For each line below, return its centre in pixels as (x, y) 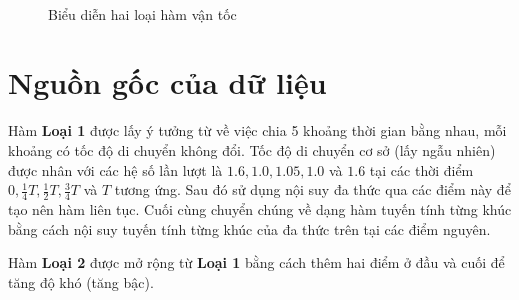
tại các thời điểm (421, 169)
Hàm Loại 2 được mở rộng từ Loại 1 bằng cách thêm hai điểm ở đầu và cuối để (256, 262)
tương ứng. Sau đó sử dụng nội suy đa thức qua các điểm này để (312, 189)
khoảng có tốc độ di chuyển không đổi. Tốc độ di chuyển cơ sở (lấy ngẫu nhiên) (252, 149)
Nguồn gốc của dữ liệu (167, 82)
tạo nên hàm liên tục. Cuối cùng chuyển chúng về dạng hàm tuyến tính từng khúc (260, 208)
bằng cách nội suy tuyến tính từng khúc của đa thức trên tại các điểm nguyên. (249, 228)
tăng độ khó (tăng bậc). (81, 281)
